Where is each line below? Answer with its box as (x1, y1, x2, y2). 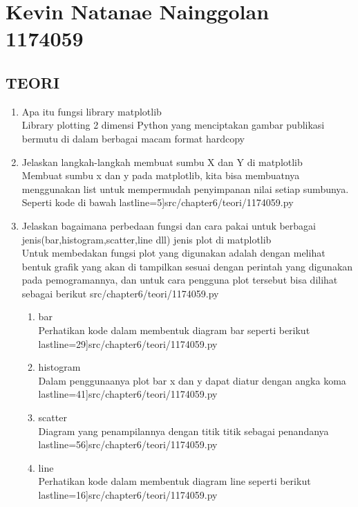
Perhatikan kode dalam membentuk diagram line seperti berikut (38, 474, 311, 488)
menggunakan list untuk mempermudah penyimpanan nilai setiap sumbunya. (21, 181, 349, 196)
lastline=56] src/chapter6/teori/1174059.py (38, 437, 218, 452)
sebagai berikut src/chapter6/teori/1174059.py (21, 286, 219, 300)
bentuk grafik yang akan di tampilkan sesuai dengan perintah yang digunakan (21, 259, 353, 273)
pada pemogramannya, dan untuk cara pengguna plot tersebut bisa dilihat (21, 273, 338, 287)
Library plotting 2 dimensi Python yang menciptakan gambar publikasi (21, 118, 325, 132)
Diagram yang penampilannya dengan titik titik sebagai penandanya (38, 423, 329, 438)
